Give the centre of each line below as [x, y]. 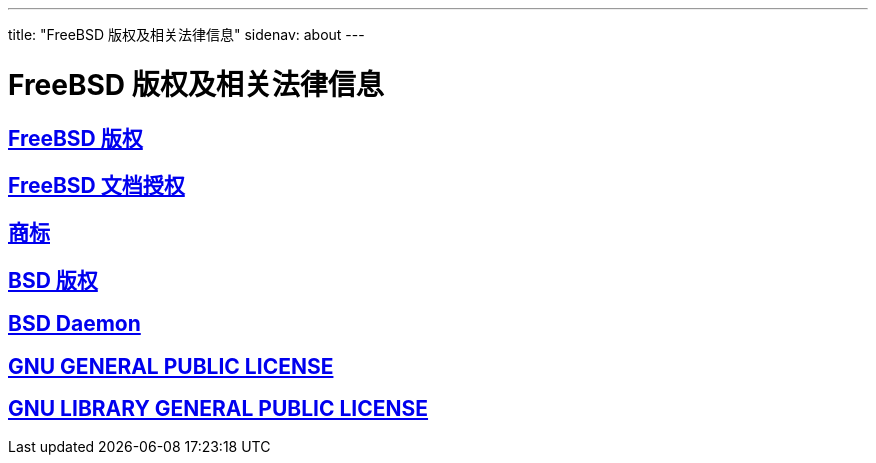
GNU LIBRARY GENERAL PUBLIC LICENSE [218, 409]
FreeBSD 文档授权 [96, 185]
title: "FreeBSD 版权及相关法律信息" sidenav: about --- [186, 34]
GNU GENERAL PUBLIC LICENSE [171, 366]
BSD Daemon [74, 324]
